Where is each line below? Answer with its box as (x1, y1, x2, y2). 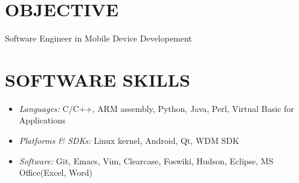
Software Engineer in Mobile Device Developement (5, 32, 192, 45)
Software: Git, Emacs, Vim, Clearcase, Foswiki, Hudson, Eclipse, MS (19, 154, 274, 167)
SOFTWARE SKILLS (5, 67, 190, 91)
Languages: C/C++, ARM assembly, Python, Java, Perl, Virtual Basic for (19, 102, 294, 114)
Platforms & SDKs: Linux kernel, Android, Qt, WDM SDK (19, 134, 239, 147)
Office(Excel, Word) (19, 166, 92, 179)
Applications (19, 114, 66, 126)
